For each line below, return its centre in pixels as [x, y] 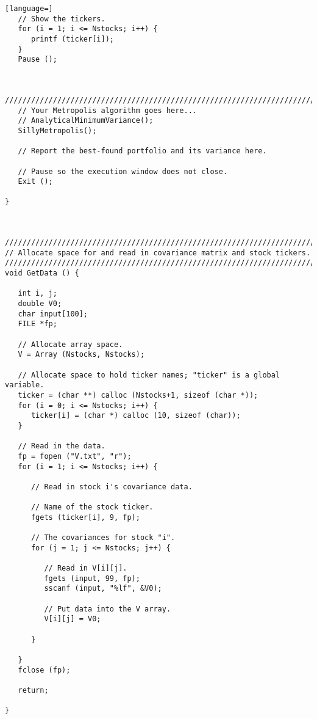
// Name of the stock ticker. [92, 507]
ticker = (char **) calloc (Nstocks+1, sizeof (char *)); [138, 395]
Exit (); [35, 182]
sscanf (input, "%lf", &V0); [103, 589]
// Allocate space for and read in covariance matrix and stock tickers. [158, 253]
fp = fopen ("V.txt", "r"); [75, 456]
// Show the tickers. [62, 19]
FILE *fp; [37, 324]
